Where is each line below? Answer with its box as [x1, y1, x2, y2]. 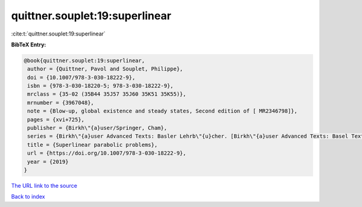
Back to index [11, 193, 45, 200]
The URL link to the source [11, 182, 78, 189]
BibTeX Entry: [11, 41, 46, 48]
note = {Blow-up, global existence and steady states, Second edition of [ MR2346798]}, [27, 108, 298, 114]
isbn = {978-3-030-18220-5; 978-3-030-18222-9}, [27, 82, 174, 90]
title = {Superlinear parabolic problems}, [27, 141, 158, 148]
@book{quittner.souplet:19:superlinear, [24, 57, 145, 64]
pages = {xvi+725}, [27, 116, 84, 123]
